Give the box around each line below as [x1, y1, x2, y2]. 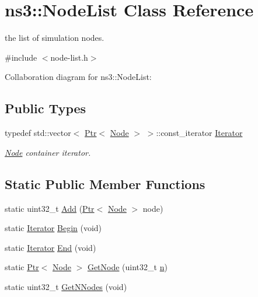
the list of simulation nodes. [5, 32, 104, 44]
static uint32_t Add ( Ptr [5, 202, 95, 214]
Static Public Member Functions [5, 174, 205, 193]
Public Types [5, 99, 86, 117]
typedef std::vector [5, 127, 71, 139]
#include [5, 51, 37, 63]
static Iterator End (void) [5, 241, 96, 253]
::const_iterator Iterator [156, 127, 243, 139]
